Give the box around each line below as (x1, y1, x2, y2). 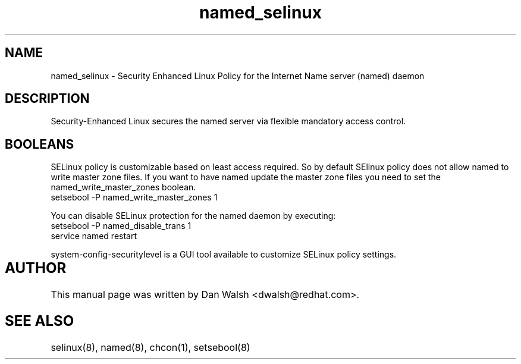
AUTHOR (5, 259, 67, 277)
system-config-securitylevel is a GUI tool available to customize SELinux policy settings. (51, 249, 397, 260)
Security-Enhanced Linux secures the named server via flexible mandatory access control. (51, 116, 406, 127)
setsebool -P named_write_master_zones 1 (51, 192, 218, 203)
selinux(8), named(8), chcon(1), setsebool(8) (51, 341, 250, 353)
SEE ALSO (5, 312, 74, 330)
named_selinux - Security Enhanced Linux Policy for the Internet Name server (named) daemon (51, 70, 425, 81)
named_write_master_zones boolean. (51, 182, 196, 193)
